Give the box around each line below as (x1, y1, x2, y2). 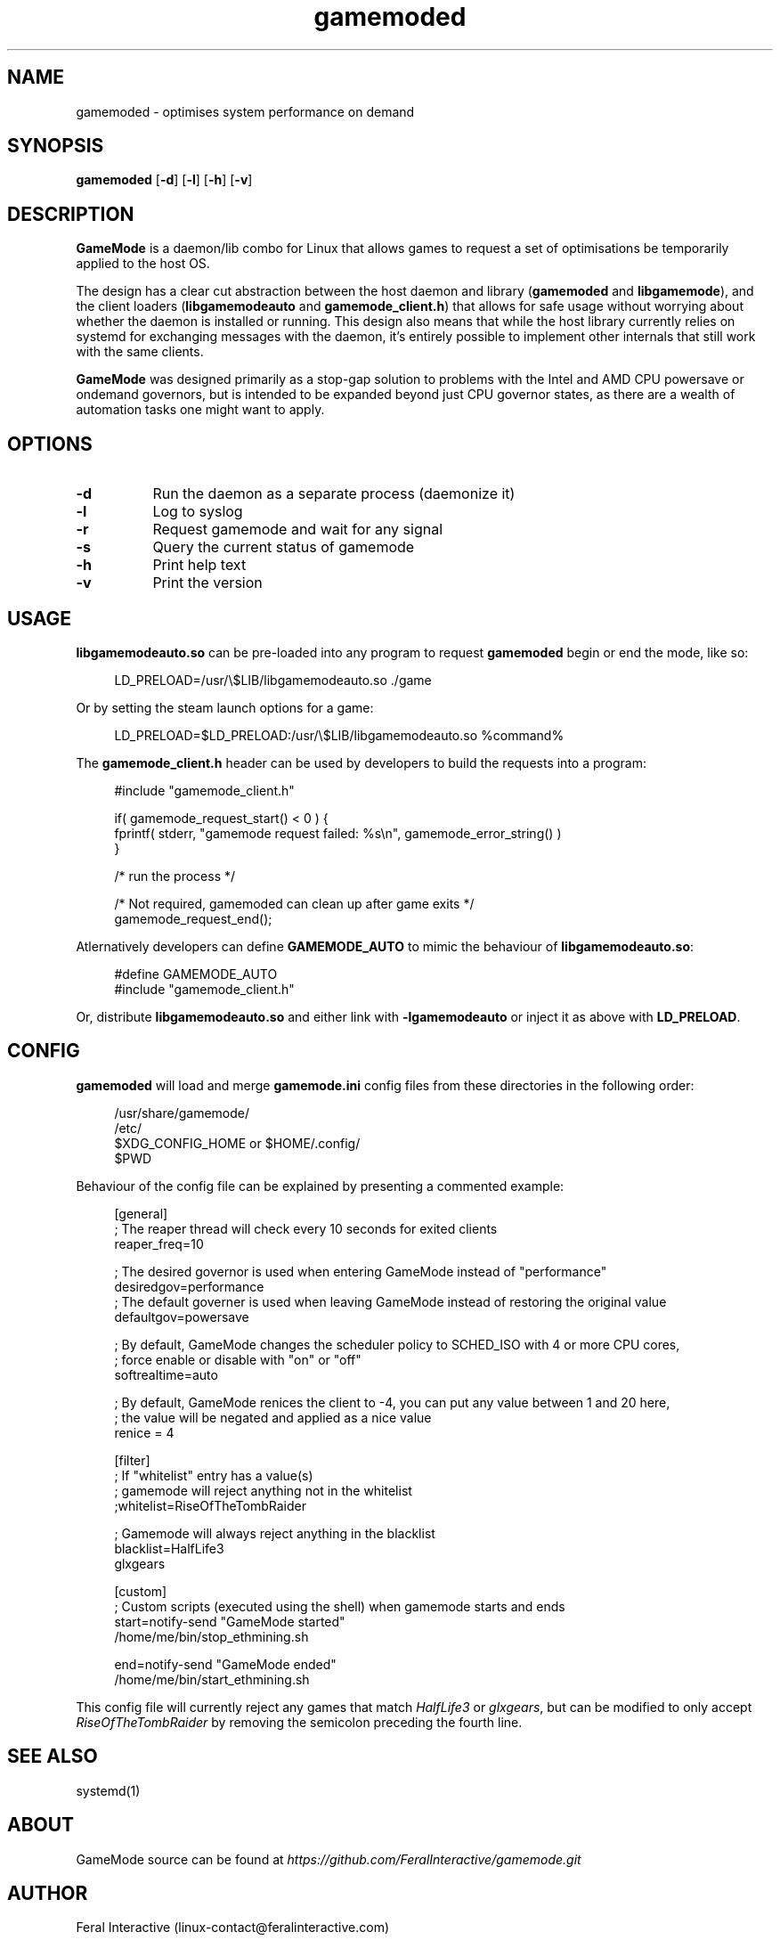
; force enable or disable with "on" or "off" (114, 1351, 362, 1367)
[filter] (114, 1452, 150, 1468)
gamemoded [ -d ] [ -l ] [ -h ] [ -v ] (76, 172, 253, 188)
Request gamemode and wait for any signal (152, 520, 443, 539)
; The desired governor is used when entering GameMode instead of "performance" (114, 1263, 607, 1279)
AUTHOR (7, 1881, 88, 1904)
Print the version (152, 574, 263, 592)
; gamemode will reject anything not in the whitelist (114, 1482, 412, 1498)
